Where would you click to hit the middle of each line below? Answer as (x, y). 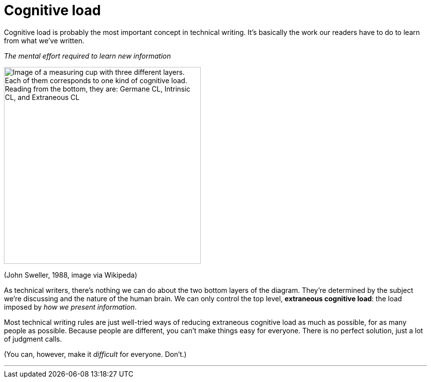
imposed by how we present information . (70, 307)
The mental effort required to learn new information (88, 56)
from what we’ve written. (44, 40)
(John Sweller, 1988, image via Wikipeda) (71, 275)
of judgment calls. (33, 339)
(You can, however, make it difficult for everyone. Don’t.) (95, 354)
